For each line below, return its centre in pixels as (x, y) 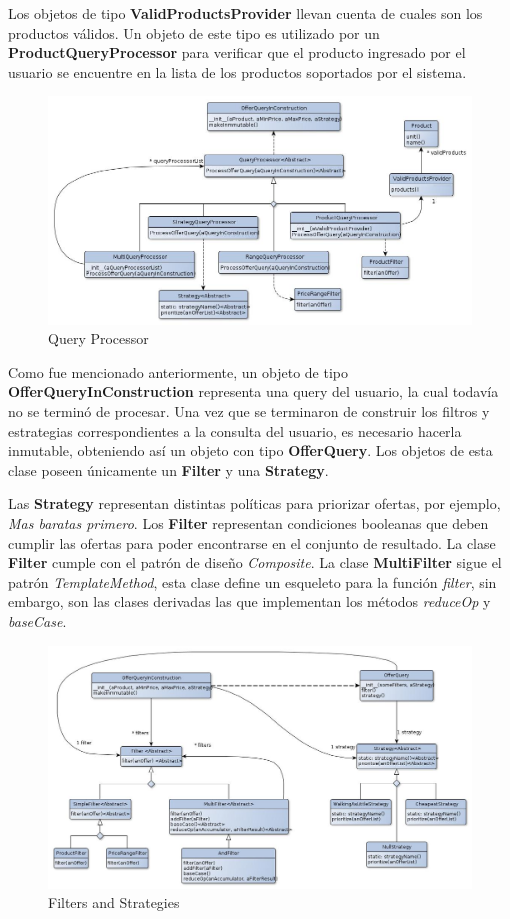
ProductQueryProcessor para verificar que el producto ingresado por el (237, 52)
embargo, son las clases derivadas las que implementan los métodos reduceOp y (249, 601)
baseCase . (37, 621)
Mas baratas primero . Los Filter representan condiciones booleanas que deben (248, 523)
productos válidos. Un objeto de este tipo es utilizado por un (194, 32)
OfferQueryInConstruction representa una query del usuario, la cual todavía (253, 391)
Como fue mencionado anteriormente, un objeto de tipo (178, 371)
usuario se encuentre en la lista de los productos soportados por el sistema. (237, 71)
